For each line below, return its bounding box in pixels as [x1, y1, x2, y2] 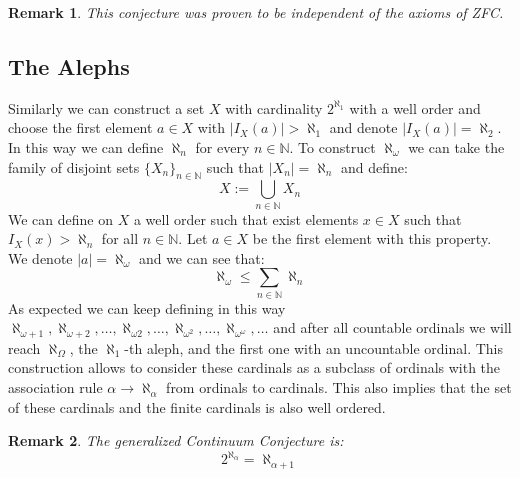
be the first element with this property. [252, 228, 492, 249]
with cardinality [225, 97, 323, 118]
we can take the [408, 136, 505, 157]
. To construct [289, 136, 376, 157]
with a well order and [349, 97, 481, 118]
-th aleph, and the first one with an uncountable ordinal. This [124, 337, 503, 358]
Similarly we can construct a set [8, 97, 205, 118]
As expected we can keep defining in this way [8, 297, 286, 318]
